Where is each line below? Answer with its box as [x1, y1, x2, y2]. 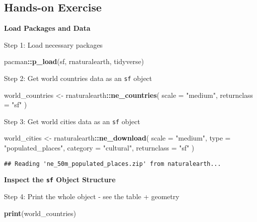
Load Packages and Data [4, 23, 90, 33]
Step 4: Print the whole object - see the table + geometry [4, 191, 179, 201]
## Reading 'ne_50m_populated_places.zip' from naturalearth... [4, 160, 221, 167]
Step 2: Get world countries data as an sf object [4, 73, 152, 83]
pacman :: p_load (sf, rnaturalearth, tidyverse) [4, 56, 144, 67]
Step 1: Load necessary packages [4, 39, 103, 50]
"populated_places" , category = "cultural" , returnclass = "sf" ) [4, 143, 194, 153]
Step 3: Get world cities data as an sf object [4, 116, 140, 126]
